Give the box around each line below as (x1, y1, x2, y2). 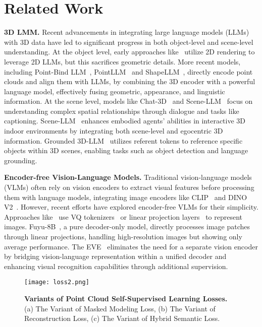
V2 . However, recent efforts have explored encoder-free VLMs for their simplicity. (4, 202, 258, 212)
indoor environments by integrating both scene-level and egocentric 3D (4, 125, 223, 136)
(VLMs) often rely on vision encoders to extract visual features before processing (4, 182, 254, 192)
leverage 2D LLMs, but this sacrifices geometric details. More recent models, (4, 56, 241, 67)
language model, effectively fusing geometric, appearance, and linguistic (4, 86, 225, 96)
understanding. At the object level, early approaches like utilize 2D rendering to (4, 46, 255, 57)
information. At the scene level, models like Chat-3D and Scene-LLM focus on (4, 96, 253, 106)
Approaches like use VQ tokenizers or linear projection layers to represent (4, 211, 243, 222)
